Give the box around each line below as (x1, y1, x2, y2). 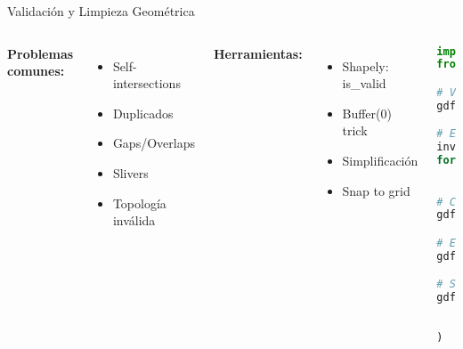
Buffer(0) (342, 103, 392, 122)
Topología (112, 193, 167, 212)
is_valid (342, 74, 386, 93)
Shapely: (342, 56, 389, 75)
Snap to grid (342, 181, 410, 199)
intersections (112, 74, 181, 93)
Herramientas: (213, 44, 303, 62)
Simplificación (342, 150, 418, 169)
